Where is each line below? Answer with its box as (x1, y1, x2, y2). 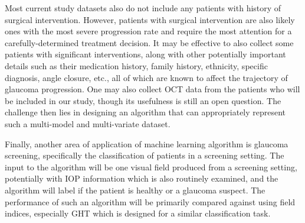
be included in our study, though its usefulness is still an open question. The (5, 94, 281, 106)
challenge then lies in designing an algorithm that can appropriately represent (5, 106, 286, 118)
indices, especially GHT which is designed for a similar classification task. (5, 207, 271, 219)
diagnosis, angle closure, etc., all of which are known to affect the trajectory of (5, 71, 288, 83)
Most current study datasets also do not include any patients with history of (5, 2, 281, 14)
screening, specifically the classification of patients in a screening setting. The (5, 149, 284, 161)
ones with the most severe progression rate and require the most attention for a (5, 25, 292, 37)
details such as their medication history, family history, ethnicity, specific (5, 59, 268, 72)
